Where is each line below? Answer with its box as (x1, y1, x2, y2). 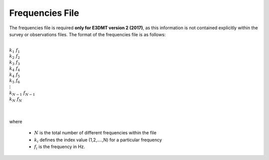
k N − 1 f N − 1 (9, 90, 35, 97)
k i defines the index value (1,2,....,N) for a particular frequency (34, 137, 162, 144)
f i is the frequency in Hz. (34, 144, 85, 151)
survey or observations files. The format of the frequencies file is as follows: (9, 31, 166, 37)
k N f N (9, 96, 22, 103)
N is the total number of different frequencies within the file (34, 130, 157, 136)
